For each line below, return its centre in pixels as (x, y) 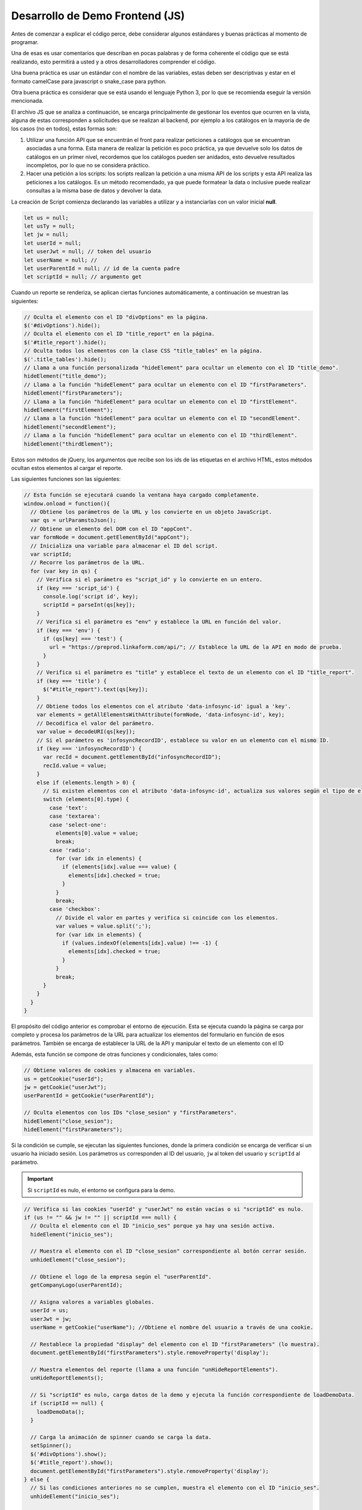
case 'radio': (70, 850)
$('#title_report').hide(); (65, 342)
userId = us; (49, 1310)
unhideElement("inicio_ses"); (75, 1496)
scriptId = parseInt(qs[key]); (89, 605)
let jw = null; (46, 235)
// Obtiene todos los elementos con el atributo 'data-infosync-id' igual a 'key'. (164, 706)
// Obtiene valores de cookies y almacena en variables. (110, 1070)
